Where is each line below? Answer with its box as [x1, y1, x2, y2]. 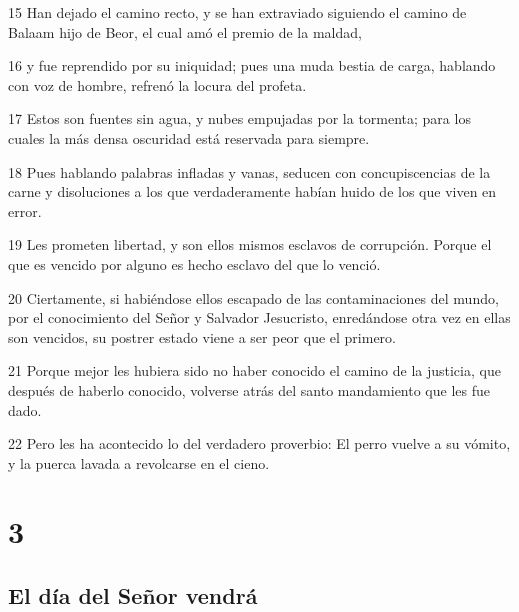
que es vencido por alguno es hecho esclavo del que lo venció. [8, 253, 381, 274]
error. [8, 200, 42, 221]
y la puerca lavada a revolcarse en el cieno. [8, 452, 270, 473]
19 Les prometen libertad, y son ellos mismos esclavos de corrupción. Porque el [8, 234, 492, 255]
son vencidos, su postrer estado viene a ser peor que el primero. [8, 326, 396, 347]
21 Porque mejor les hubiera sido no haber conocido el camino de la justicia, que [8, 360, 501, 381]
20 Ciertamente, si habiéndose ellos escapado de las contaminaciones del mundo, [8, 287, 499, 308]
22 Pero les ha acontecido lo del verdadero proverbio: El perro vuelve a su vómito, [8, 433, 511, 454]
